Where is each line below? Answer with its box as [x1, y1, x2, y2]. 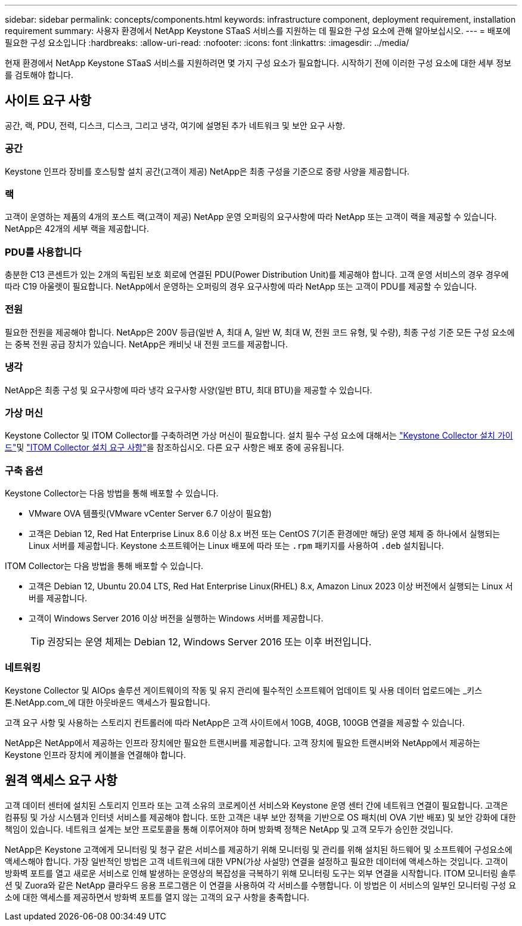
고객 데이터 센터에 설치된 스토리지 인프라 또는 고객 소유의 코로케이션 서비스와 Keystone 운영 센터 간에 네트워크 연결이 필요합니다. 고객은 [5, 800, 508, 810]
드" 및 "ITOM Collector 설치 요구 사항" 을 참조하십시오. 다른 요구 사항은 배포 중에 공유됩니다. [5, 442, 344, 453]
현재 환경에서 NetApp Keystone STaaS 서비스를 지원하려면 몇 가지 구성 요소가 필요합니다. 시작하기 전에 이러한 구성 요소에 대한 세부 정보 [5, 58, 512, 68]
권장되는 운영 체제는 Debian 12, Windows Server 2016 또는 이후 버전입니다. [47, 636, 372, 648]
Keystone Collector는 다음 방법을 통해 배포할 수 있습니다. [5, 488, 219, 499]
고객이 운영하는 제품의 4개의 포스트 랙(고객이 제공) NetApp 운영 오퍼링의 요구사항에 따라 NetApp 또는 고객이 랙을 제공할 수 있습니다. [5, 212, 497, 222]
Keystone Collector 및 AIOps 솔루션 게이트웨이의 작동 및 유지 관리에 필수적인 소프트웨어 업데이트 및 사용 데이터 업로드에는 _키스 [5, 685, 483, 695]
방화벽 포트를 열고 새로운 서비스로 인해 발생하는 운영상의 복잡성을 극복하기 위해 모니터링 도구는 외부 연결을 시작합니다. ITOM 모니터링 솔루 [5, 868, 516, 878]
